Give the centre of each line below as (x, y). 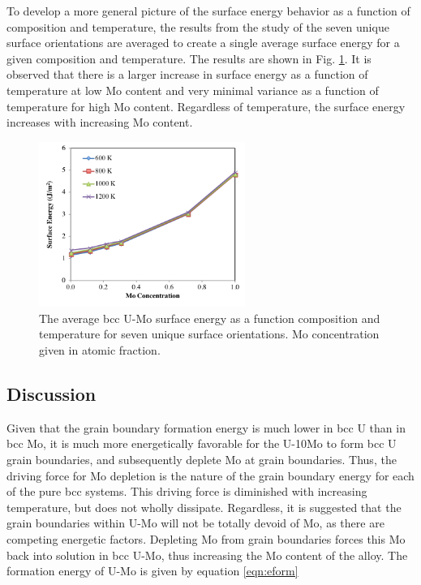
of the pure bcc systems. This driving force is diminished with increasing (187, 491)
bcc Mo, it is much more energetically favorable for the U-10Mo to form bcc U (202, 443)
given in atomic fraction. (100, 350)
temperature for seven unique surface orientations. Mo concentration (209, 334)
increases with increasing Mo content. (100, 122)
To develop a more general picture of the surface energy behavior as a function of (208, 11)
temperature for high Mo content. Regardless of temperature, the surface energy (206, 106)
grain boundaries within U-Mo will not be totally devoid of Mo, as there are (195, 523)
